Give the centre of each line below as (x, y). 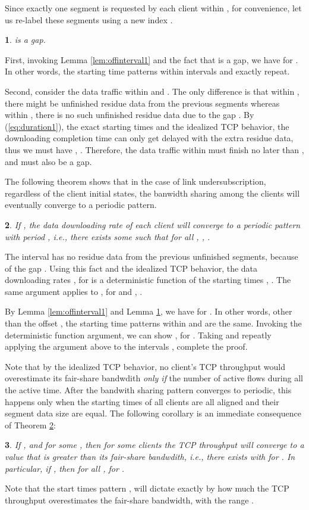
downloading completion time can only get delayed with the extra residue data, (149, 138)
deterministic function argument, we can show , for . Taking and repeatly (138, 335)
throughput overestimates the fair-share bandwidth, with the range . (129, 500)
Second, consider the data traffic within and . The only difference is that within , (152, 91)
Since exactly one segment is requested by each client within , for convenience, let (153, 8)
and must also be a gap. (48, 161)
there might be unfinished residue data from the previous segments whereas (142, 103)
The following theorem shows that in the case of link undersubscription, (135, 181)
